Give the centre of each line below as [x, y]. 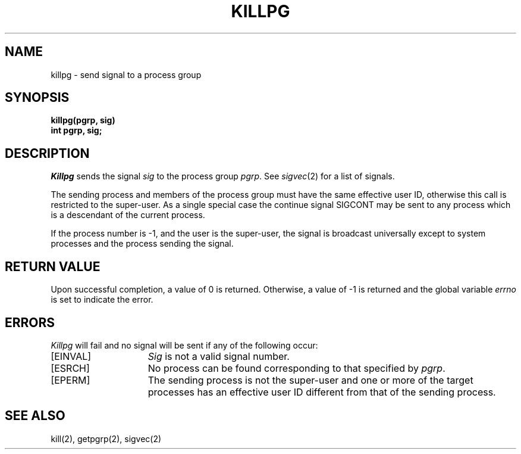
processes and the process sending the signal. [142, 244]
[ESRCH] [70, 368]
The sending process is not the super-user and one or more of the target [310, 380]
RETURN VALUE [53, 266]
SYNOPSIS [37, 98]
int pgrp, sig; [76, 130]
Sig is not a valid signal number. [219, 356]
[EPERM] [70, 380]
